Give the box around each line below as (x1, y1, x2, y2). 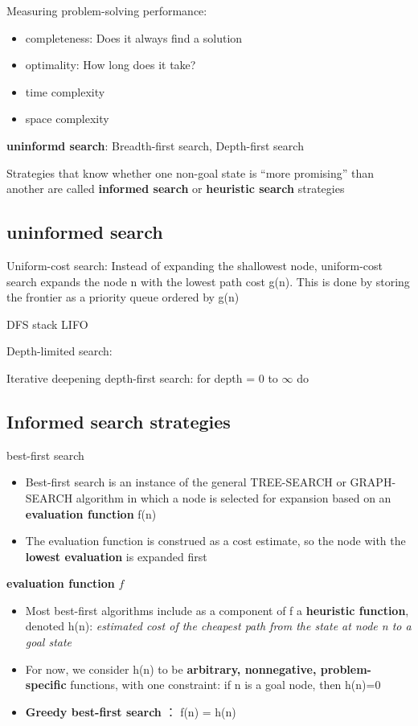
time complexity (25, 83, 105, 100)
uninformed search (6, 219, 163, 244)
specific (25, 676, 67, 693)
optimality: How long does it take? (25, 56, 196, 73)
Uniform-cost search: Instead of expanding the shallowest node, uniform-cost (6, 256, 383, 273)
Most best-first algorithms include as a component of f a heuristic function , (25, 601, 409, 618)
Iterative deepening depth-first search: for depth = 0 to (6, 369, 278, 386)
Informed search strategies (6, 408, 231, 433)
